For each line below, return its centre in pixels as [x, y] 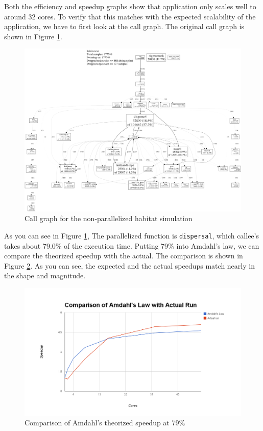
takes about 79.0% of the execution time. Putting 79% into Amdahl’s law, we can [132, 245]
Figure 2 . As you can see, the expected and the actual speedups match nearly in [129, 265]
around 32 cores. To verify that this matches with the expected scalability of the [130, 16]
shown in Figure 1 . [33, 36]
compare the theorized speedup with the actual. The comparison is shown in [124, 256]
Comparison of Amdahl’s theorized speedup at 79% [105, 423]
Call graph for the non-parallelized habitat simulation [109, 218]
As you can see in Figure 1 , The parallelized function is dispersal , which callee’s [131, 235]
